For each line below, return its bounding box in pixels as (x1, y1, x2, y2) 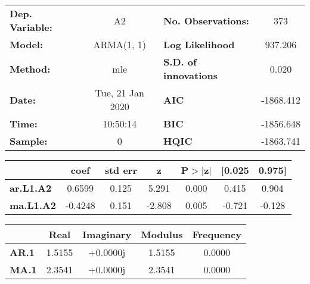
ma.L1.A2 (10, 198, 56, 212)
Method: (10, 61, 51, 76)
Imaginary (82, 227, 132, 241)
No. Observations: (163, 13, 249, 27)
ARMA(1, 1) (93, 38, 147, 51)
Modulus (141, 227, 183, 241)
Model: (10, 38, 44, 51)
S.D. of (163, 55, 197, 68)
